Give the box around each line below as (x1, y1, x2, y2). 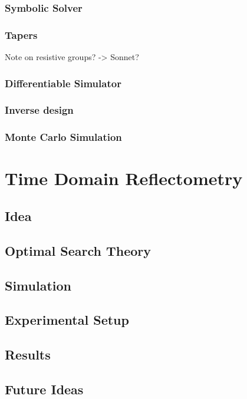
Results (5, 345, 51, 364)
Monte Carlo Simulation (5, 130, 122, 144)
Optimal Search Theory (5, 241, 152, 259)
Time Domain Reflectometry (5, 166, 243, 190)
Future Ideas (5, 380, 84, 398)
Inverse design (5, 103, 74, 117)
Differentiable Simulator (5, 75, 121, 90)
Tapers (5, 27, 38, 42)
